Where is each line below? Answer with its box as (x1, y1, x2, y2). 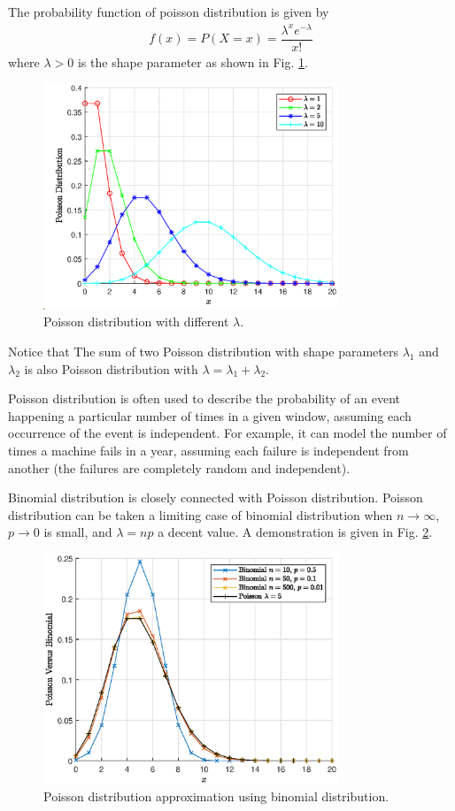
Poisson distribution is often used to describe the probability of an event (8, 389, 400, 408)
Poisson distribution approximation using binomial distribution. (43, 787, 389, 806)
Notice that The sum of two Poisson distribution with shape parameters (8, 342, 398, 361)
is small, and (43, 523, 112, 541)
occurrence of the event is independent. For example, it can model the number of (8, 424, 447, 442)
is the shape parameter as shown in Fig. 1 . (77, 52, 308, 71)
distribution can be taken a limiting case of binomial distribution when (8, 505, 393, 524)
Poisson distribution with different (43, 312, 229, 331)
